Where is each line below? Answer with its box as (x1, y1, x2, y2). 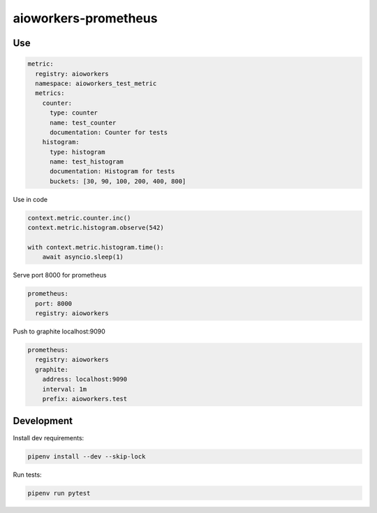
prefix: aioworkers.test (42, 395, 128, 403)
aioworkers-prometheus (13, 10, 158, 26)
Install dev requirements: (13, 433, 84, 442)
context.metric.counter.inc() (27, 214, 131, 222)
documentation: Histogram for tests (50, 168, 175, 175)
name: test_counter (50, 119, 117, 127)
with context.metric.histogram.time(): (27, 243, 164, 251)
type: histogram (50, 147, 105, 156)
